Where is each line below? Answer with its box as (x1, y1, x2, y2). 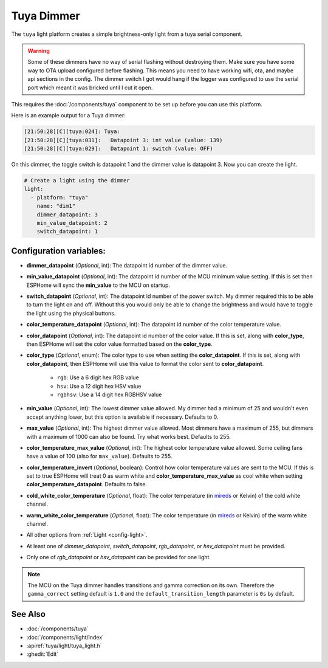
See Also (11, 609, 46, 619)
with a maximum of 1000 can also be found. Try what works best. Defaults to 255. (26, 433, 231, 440)
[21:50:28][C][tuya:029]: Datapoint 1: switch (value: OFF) (24, 145, 213, 152)
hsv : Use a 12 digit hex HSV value (56, 382, 142, 390)
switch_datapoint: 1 (36, 228, 98, 235)
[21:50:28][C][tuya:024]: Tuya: (24, 128, 121, 135)
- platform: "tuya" (30, 194, 89, 201)
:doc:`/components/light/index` (26, 633, 104, 641)
